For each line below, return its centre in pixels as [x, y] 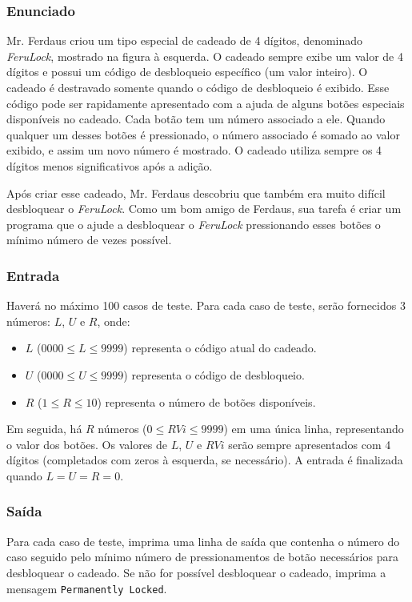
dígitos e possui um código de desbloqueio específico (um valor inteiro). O [187, 72]
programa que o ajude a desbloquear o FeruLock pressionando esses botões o [194, 224]
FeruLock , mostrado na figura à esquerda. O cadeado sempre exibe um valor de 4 [205, 56]
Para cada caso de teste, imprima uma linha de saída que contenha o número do [203, 541]
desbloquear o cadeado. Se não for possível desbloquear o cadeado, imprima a [196, 572]
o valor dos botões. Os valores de [87, 444]
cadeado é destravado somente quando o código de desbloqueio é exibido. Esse [198, 87]
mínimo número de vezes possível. [89, 240]
